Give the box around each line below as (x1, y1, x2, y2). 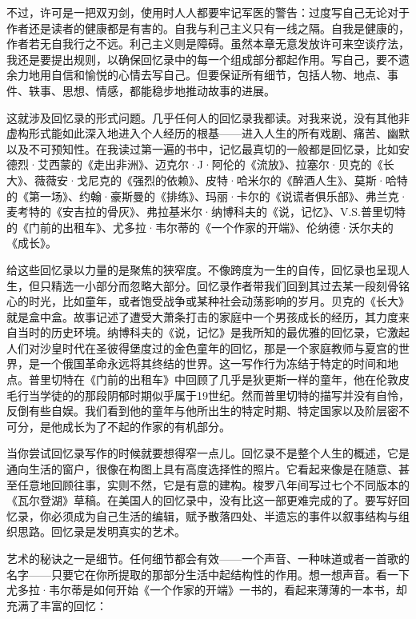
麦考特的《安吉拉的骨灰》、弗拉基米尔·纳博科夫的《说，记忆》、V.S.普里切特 (6, 203, 406, 220)
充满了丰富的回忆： (6, 597, 107, 613)
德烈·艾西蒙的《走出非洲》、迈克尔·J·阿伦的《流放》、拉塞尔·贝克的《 (6, 156, 383, 173)
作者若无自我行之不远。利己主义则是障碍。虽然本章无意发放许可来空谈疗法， (6, 35, 410, 52)
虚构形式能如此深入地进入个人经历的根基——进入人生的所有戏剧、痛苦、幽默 (6, 125, 410, 142)
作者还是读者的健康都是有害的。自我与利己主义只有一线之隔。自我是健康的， (6, 19, 410, 36)
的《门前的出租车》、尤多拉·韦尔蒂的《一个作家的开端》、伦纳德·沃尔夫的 (6, 218, 394, 235)
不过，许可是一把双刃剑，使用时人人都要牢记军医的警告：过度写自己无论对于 (6, 4, 410, 20)
